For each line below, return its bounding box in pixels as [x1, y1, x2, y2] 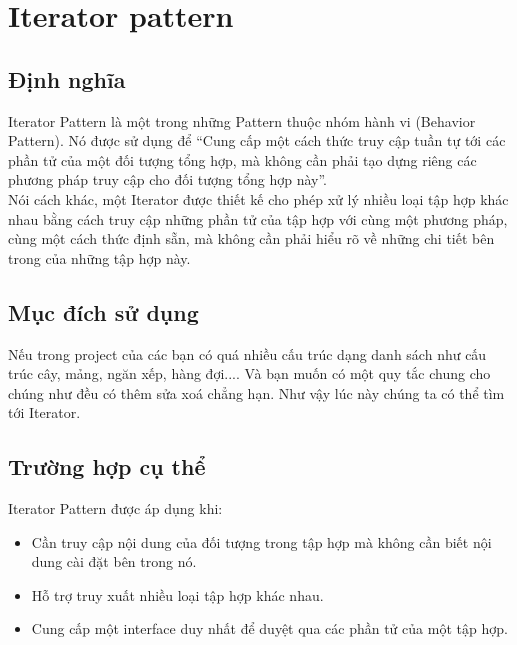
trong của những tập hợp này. [8, 247, 191, 268]
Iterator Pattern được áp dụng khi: [8, 498, 223, 519]
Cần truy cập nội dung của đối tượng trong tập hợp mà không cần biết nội [31, 531, 492, 552]
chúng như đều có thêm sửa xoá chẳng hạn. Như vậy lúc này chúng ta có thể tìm [8, 382, 505, 403]
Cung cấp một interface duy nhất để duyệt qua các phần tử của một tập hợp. [31, 618, 508, 639]
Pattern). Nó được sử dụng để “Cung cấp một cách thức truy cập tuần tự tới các [8, 130, 506, 151]
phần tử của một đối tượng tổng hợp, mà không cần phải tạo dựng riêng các [8, 149, 477, 170]
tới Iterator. [8, 402, 81, 423]
